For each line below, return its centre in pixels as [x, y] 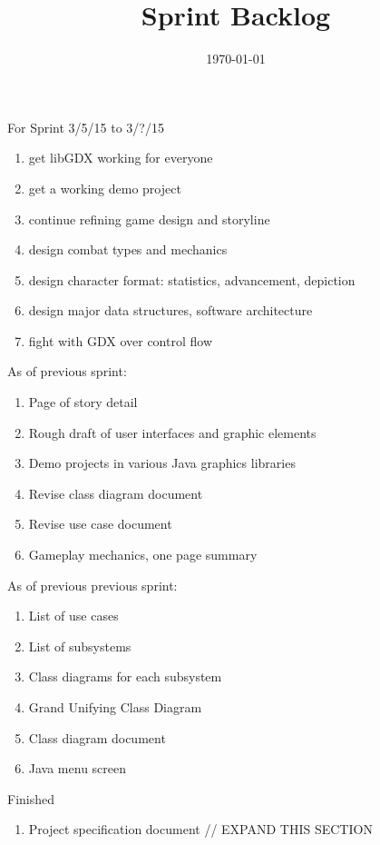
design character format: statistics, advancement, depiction [192, 279]
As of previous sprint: [67, 371]
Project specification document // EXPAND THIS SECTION [200, 829]
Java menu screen [78, 768]
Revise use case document [100, 524]
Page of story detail [83, 402]
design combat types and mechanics [128, 249]
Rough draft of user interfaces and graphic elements [172, 432]
